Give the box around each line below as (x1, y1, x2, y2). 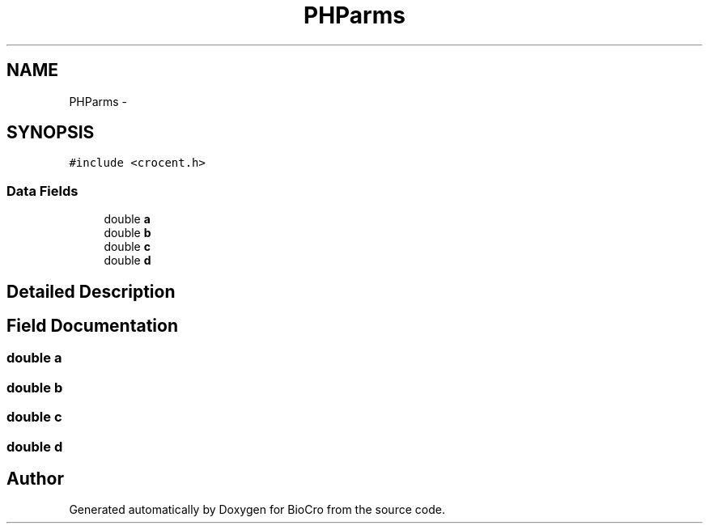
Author (6, 469, 64, 489)
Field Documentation (6, 316, 178, 337)
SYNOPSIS (6, 122, 95, 143)
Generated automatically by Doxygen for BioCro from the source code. (69, 502, 445, 517)
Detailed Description (6, 281, 176, 302)
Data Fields (6, 182, 79, 199)
